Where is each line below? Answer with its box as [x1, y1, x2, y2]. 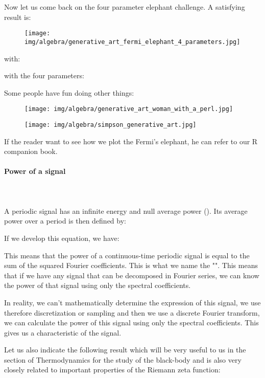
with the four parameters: [4, 70, 84, 81]
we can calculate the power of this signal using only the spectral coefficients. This [4, 317, 259, 328]
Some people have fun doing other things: [4, 87, 134, 98]
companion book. [4, 146, 58, 157]
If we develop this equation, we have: [4, 232, 119, 243]
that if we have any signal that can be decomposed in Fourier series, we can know [4, 270, 259, 280]
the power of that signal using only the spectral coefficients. [4, 280, 191, 291]
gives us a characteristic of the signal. [4, 327, 122, 338]
